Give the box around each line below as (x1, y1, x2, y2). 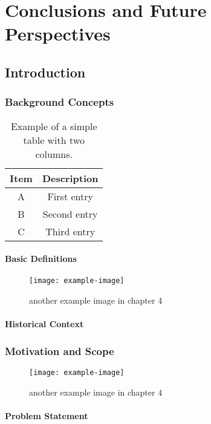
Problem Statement (5, 409, 88, 422)
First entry (47, 189, 93, 203)
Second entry (42, 206, 98, 221)
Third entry (45, 224, 96, 238)
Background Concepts (5, 94, 114, 109)
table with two (23, 132, 85, 147)
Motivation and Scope (5, 343, 114, 358)
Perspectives (5, 21, 111, 46)
